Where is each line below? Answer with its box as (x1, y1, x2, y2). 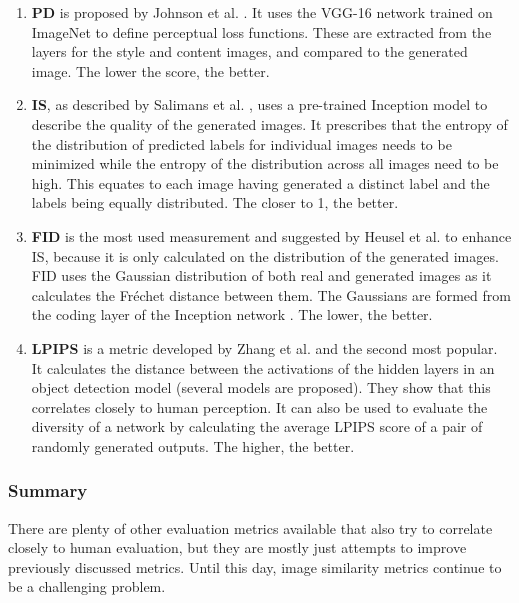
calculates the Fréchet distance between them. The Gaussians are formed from (31, 284, 511, 305)
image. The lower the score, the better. (31, 60, 270, 81)
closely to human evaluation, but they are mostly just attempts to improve (8, 537, 467, 558)
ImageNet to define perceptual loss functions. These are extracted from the (31, 21, 492, 42)
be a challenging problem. (8, 576, 166, 597)
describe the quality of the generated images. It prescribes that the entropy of (31, 113, 508, 134)
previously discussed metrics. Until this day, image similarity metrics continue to (8, 556, 502, 577)
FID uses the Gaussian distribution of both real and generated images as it (31, 265, 492, 286)
